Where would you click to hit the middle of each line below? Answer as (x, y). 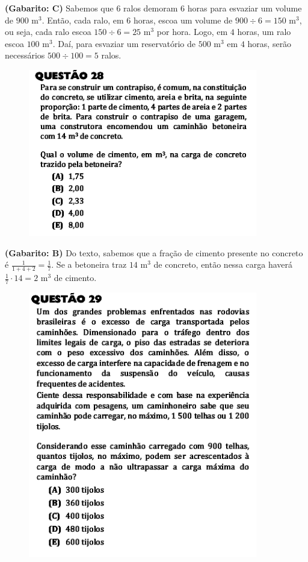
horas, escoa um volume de (183, 20)
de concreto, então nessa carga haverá (223, 264)
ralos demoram (151, 8)
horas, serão (269, 43)
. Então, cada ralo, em (83, 20)
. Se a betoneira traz (89, 264)
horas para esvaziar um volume (245, 8)
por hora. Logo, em (192, 32)
